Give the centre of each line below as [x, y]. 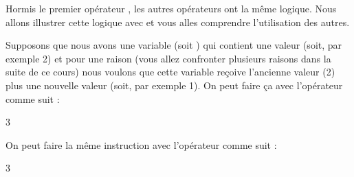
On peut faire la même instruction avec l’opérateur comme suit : [141, 144]
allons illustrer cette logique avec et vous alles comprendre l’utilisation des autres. [178, 22]
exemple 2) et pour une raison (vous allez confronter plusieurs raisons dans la [168, 58]
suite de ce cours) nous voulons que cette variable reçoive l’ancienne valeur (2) [170, 72]
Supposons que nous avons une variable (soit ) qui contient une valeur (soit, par [174, 45]
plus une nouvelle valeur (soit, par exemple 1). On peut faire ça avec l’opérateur [174, 85]
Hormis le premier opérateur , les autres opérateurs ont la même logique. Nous [171, 8]
